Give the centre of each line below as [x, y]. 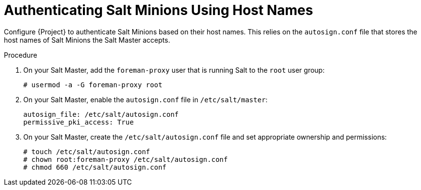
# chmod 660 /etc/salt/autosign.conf [95, 167]
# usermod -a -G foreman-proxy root [93, 85]
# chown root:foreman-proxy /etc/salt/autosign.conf [126, 159]
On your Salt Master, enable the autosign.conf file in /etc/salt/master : [146, 99]
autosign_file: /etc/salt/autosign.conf [101, 114]
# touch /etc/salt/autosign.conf [87, 151]
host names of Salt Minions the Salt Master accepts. [87, 40]
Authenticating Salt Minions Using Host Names [159, 10]
